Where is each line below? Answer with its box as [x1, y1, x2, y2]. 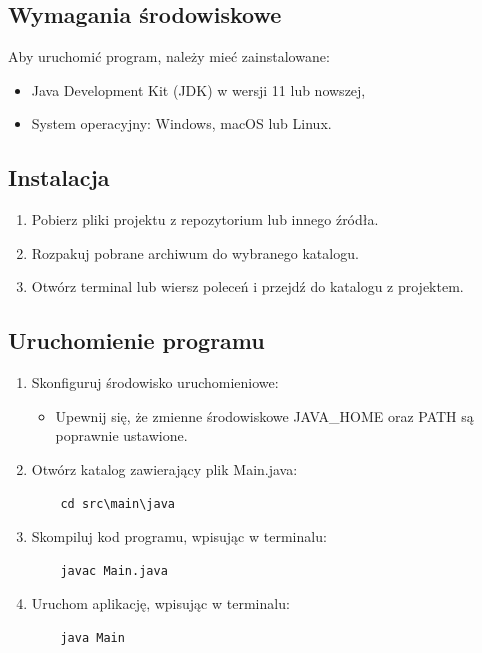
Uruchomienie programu [8, 325, 265, 356]
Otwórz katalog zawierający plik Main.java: [31, 458, 298, 479]
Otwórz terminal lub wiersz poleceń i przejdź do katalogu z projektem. [31, 276, 464, 297]
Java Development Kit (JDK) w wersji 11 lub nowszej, [31, 79, 366, 100]
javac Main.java [60, 563, 168, 578]
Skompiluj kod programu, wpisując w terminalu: [31, 526, 327, 547]
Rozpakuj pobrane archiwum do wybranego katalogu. [31, 242, 359, 263]
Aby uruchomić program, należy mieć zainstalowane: [8, 46, 330, 67]
